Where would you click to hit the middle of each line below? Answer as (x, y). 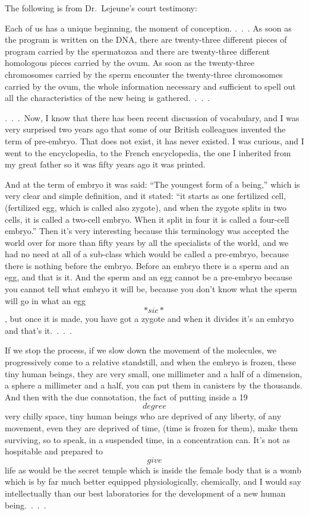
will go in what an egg (45, 300)
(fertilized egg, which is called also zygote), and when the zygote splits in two (146, 207)
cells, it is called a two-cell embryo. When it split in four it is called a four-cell (147, 219)
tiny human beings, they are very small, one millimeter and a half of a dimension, (154, 373)
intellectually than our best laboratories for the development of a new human (145, 493)
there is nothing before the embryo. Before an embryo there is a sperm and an (147, 265)
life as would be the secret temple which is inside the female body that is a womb (153, 470)
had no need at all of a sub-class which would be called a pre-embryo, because (147, 254)
